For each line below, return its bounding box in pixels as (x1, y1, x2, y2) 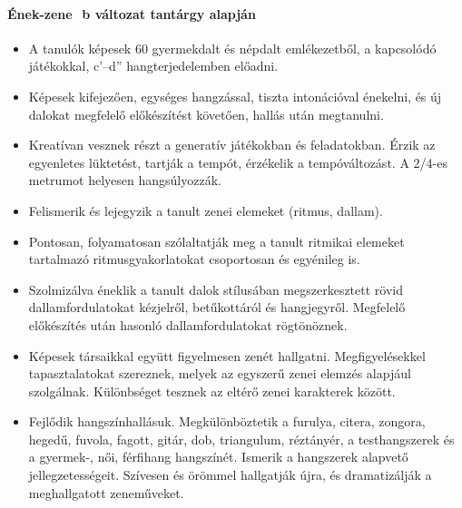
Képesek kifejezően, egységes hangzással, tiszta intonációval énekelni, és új (28, 86, 442, 105)
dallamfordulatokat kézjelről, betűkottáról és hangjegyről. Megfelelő (28, 298, 406, 317)
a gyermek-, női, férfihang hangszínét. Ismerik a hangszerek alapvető (28, 447, 408, 466)
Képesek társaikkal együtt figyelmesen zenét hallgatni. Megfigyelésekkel (28, 346, 426, 365)
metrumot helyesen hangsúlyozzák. (28, 171, 221, 190)
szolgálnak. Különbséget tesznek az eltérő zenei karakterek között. (28, 381, 396, 400)
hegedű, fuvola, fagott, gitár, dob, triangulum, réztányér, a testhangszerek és (28, 429, 455, 448)
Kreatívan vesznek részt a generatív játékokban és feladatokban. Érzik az (28, 135, 436, 154)
